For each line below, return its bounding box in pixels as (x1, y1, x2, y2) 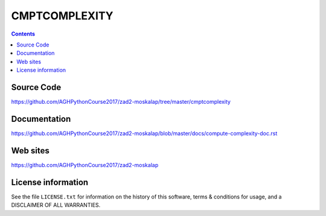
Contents (11, 30, 36, 37)
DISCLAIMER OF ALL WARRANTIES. (11, 202, 101, 209)
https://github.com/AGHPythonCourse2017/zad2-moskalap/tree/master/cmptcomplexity (11, 98, 231, 106)
